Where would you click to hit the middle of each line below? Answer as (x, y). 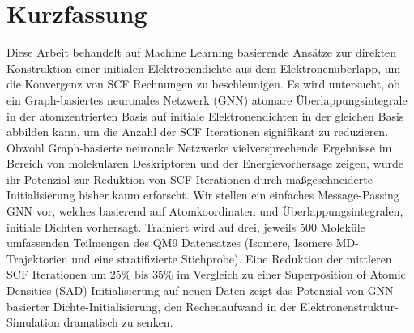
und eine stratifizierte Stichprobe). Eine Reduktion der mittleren (232, 258)
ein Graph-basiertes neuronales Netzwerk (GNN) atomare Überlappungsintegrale (207, 99)
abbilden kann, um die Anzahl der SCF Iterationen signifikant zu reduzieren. (198, 132)
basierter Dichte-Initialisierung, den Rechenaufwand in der (152, 306)
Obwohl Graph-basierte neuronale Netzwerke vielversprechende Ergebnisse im (199, 147)
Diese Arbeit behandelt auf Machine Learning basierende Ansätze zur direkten (202, 52)
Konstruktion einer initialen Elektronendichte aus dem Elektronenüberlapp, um (204, 68)
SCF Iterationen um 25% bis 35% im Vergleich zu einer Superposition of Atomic (206, 274)
